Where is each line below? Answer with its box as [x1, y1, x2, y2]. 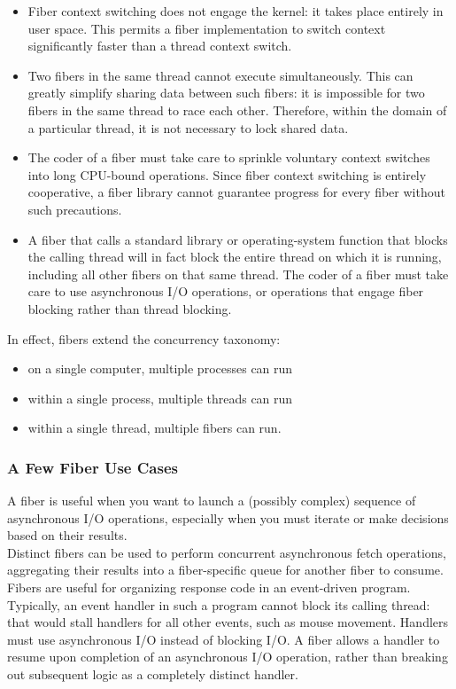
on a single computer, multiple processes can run [27, 359, 293, 378]
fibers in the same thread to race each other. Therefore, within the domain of [27, 100, 447, 119]
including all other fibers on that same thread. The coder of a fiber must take [27, 264, 449, 283]
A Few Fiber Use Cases [7, 456, 178, 478]
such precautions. [27, 200, 122, 218]
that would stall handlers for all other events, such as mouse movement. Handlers [7, 613, 449, 631]
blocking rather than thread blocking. [27, 299, 232, 317]
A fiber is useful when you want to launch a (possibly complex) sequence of [7, 491, 416, 510]
